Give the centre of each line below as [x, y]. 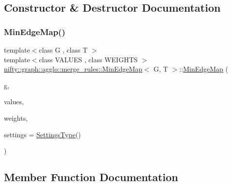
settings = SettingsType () [42, 134]
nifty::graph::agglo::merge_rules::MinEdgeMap [73, 69]
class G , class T [63, 50]
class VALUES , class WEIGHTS [88, 59]
